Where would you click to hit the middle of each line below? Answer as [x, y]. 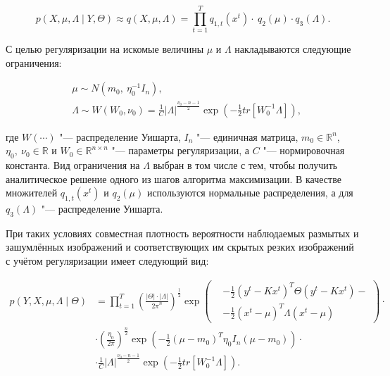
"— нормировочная [304, 150]
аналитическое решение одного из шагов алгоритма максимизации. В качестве [174, 178]
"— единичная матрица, [247, 136]
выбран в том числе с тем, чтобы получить [245, 165]
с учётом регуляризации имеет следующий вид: [107, 260]
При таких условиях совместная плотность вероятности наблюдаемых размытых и [182, 233]
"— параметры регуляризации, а [181, 150]
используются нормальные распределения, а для [250, 193]
